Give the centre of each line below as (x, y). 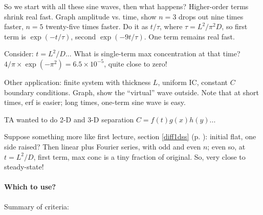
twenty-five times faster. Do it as (97, 26)
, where (171, 26)
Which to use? (30, 187)
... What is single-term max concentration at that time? (153, 53)
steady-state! (24, 167)
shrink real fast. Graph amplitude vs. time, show (80, 16)
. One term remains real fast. (189, 36)
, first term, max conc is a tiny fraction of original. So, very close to (139, 156)
